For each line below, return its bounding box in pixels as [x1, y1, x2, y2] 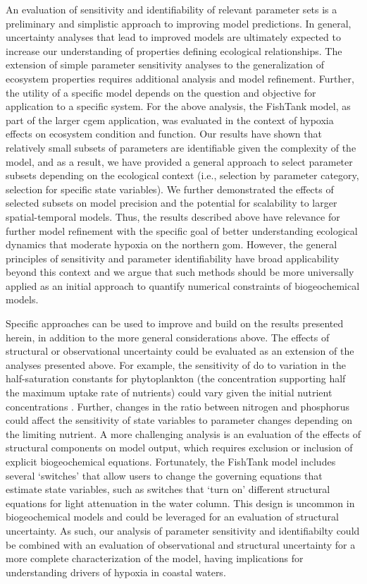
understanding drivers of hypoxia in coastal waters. [6, 564, 226, 579]
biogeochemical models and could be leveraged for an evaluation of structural [6, 509, 339, 524]
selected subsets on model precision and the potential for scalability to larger [6, 195, 337, 210]
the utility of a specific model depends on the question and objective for [6, 85, 316, 99]
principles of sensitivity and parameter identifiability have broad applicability [6, 250, 340, 265]
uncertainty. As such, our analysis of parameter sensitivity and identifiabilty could [6, 523, 360, 537]
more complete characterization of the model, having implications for [6, 551, 304, 566]
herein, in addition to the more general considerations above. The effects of [6, 329, 330, 344]
